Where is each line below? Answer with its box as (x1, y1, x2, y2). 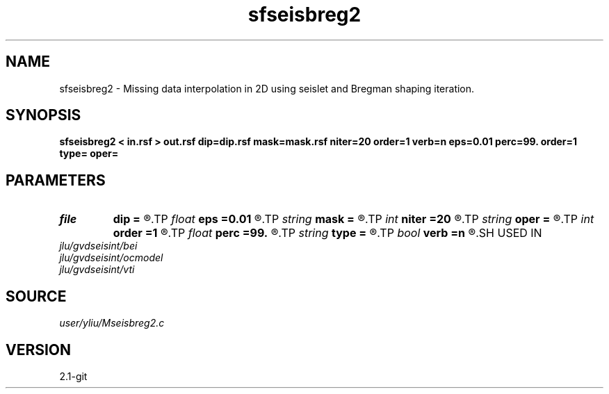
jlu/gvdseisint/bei (59, 240, 138, 252)
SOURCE (6, 287, 67, 305)
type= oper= (59, 147, 119, 160)
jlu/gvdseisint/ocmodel (59, 252, 163, 264)
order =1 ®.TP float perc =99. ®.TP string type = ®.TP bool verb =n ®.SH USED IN (113, 226, 542, 240)
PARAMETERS (6, 171, 106, 189)
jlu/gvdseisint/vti (59, 263, 135, 276)
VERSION (6, 340, 72, 359)
